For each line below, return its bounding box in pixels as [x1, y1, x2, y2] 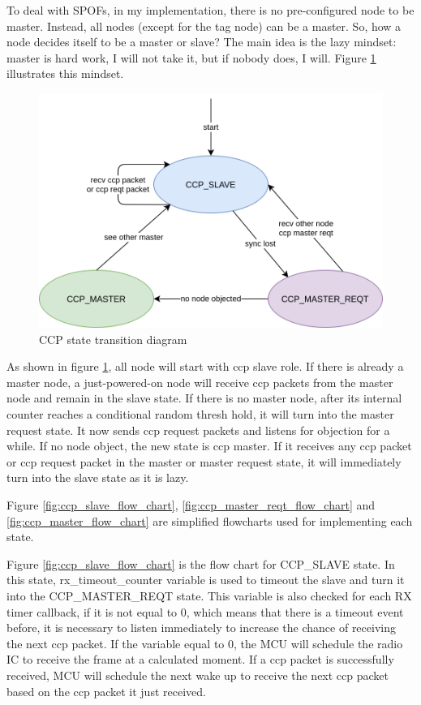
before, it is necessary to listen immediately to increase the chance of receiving [6, 619, 396, 636]
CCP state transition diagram [39, 330, 187, 347]
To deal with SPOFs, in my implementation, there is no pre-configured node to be [6, 2, 415, 18]
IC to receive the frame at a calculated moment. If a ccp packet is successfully [6, 651, 394, 668]
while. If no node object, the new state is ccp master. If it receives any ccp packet [6, 437, 412, 454]
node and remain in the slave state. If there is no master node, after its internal [6, 389, 402, 406]
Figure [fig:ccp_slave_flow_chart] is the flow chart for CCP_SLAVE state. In [6, 555, 395, 572]
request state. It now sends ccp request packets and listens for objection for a [6, 421, 390, 438]
